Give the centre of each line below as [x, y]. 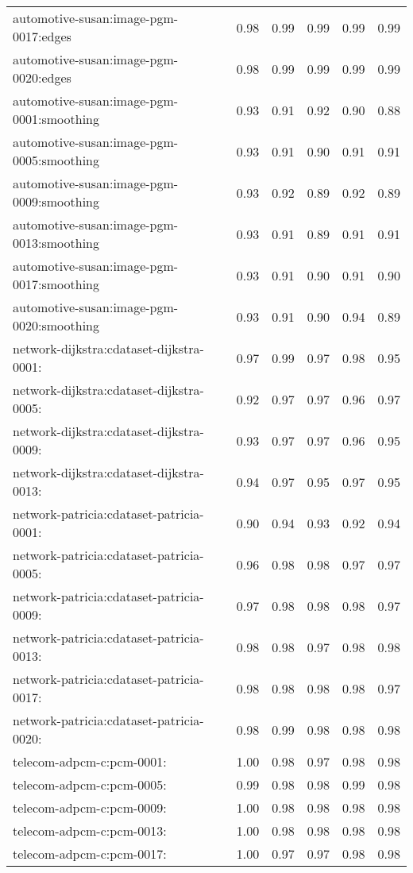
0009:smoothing [56, 201]
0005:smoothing [56, 160]
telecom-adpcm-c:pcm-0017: [90, 854]
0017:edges [42, 36]
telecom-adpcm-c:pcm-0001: [90, 761]
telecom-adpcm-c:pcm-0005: [90, 784]
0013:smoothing [56, 243]
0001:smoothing [56, 119]
